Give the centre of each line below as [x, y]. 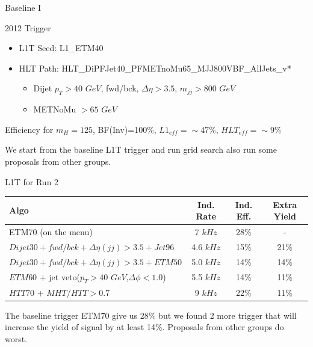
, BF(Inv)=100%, [124, 129]
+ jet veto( [60, 276]
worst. [16, 338]
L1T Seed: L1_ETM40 [61, 48]
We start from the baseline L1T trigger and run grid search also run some [141, 149]
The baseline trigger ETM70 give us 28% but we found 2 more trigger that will [151, 315]
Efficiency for [29, 129]
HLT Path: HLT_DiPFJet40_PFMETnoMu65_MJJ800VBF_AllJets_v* [155, 68]
